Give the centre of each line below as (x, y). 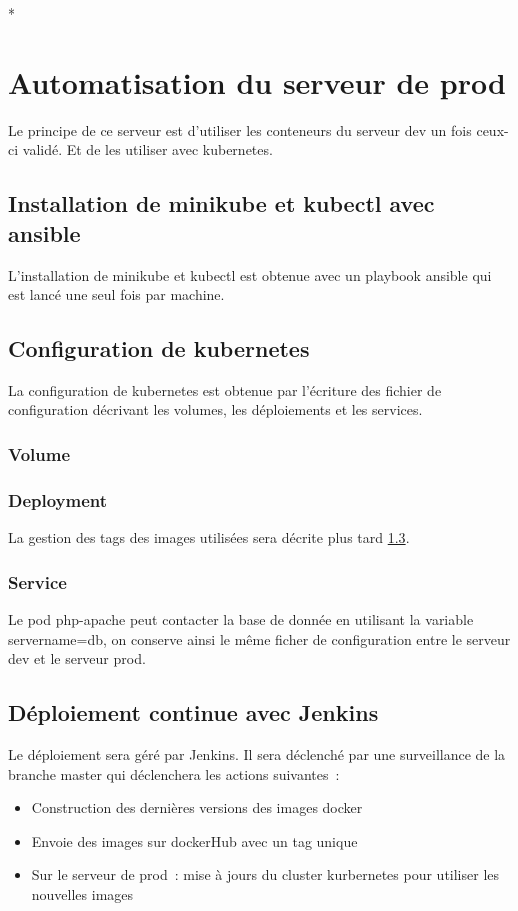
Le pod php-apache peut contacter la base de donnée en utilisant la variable (241, 618)
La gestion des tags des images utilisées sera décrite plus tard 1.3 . (209, 537)
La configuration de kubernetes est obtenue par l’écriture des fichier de (225, 389)
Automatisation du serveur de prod (257, 81)
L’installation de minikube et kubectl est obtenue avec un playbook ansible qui (250, 274)
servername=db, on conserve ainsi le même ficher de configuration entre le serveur (259, 638)
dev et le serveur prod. (77, 658)
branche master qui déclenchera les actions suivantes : (174, 773)
